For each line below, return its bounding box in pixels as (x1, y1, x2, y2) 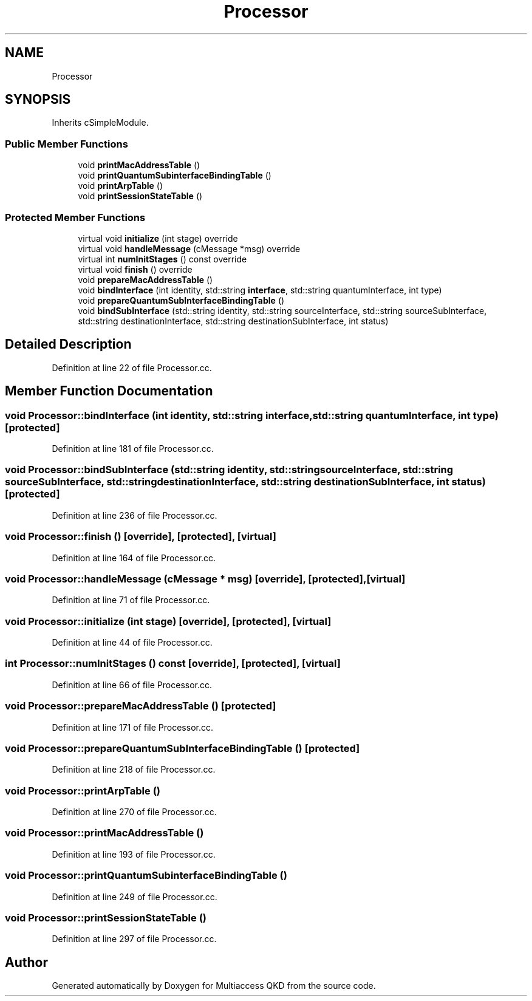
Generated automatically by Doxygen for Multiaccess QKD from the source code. (52, 980, 376, 991)
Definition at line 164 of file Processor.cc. (52, 552, 216, 563)
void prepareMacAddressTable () (78, 274, 213, 285)
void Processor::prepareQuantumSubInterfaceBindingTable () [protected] (5, 742, 360, 754)
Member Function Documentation (5, 383, 213, 399)
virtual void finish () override (78, 264, 193, 275)
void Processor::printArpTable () (5, 784, 160, 797)
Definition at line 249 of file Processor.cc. (52, 891, 217, 902)
